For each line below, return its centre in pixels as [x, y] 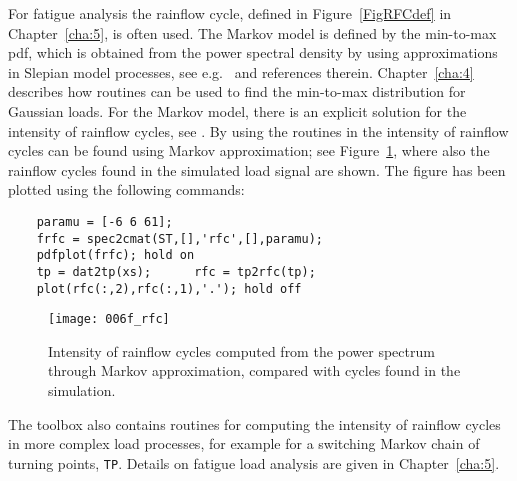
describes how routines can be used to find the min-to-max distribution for [237, 91]
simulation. [82, 390]
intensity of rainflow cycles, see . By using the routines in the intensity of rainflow [258, 130]
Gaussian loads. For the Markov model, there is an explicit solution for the [237, 110]
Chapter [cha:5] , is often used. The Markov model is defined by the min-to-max [252, 32]
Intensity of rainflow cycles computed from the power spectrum [241, 350]
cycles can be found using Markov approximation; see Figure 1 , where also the [249, 150]
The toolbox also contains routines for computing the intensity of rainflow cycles [254, 423]
